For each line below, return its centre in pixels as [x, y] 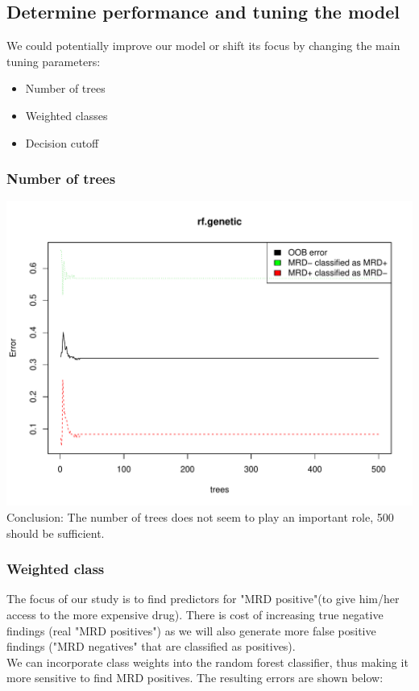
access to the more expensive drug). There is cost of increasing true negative [195, 614]
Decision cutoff [62, 142]
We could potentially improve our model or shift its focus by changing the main [203, 46]
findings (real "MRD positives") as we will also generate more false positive [191, 630]
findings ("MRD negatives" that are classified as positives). [151, 646]
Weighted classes [66, 115]
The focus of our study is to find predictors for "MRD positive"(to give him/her [203, 599]
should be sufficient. [56, 533]
